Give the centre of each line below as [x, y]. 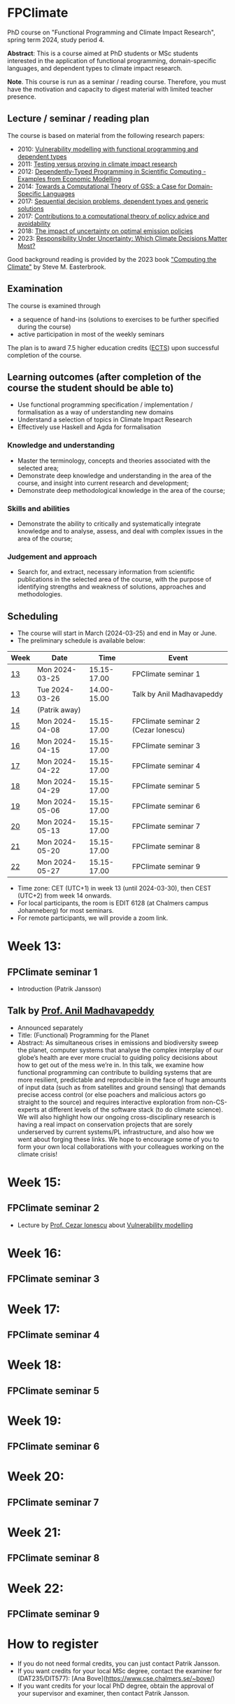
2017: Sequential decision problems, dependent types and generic [113, 201]
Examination [35, 289]
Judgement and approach [52, 557]
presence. [22, 97]
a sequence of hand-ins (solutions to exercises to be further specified [118, 319]
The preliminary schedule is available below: [81, 641]
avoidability [34, 223]
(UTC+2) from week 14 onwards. [64, 896]
